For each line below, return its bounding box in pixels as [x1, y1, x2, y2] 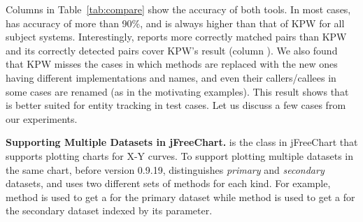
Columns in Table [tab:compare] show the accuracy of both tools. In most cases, [6, 2, 351, 16]
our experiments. [6, 111, 78, 126]
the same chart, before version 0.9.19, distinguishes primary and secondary [6, 162, 325, 177]
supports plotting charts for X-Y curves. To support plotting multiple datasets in [6, 148, 353, 163]
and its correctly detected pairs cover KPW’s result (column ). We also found [6, 43, 338, 57]
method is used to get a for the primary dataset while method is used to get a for [6, 189, 355, 204]
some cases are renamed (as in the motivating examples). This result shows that [6, 84, 349, 98]
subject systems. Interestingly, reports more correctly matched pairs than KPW [6, 29, 347, 44]
